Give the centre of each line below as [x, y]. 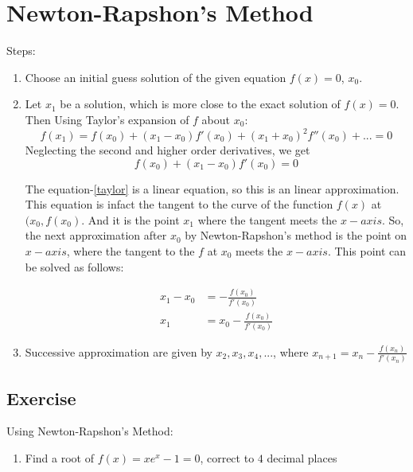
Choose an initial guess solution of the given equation [156, 77]
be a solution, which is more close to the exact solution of [200, 104]
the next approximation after [96, 235]
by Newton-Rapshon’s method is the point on [296, 235]
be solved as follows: [74, 266]
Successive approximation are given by [119, 351]
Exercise [41, 398]
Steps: [21, 51]
